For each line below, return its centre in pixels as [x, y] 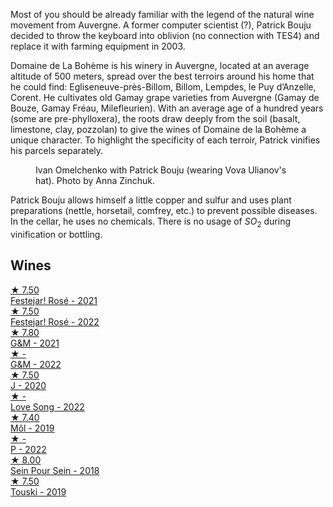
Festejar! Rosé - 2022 [55, 321]
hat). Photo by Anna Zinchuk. [95, 180]
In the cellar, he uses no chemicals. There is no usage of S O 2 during [150, 222]
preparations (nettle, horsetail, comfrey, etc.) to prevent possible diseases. [164, 210]
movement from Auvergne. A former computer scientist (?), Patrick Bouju [161, 25]
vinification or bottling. [56, 234]
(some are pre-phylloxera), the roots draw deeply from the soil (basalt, [155, 118]
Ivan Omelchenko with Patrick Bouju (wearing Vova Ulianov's [161, 170]
